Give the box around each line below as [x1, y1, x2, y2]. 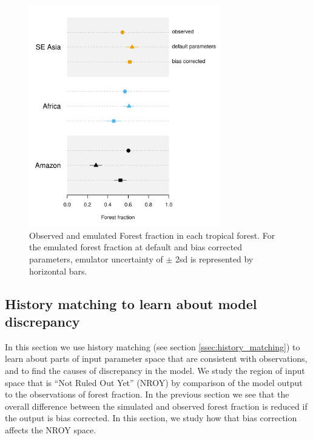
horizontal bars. [29, 264, 87, 277]
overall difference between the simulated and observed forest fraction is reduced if [5, 399, 308, 412]
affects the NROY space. [5, 423, 96, 436]
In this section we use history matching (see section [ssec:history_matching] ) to [5, 340, 300, 353]
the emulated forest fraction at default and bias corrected [29, 241, 243, 253]
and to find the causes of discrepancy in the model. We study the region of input [5, 364, 305, 377]
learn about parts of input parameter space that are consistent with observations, [5, 352, 308, 365]
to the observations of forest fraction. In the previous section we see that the [5, 388, 289, 401]
